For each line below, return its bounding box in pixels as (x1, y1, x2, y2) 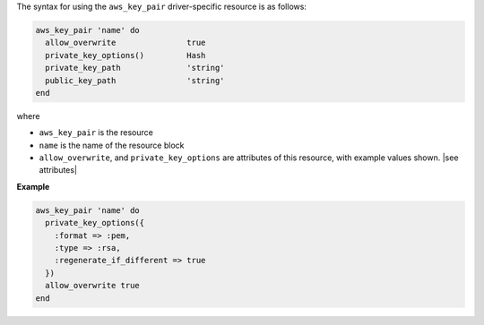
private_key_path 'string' (45, 63, 225, 73)
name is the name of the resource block (39, 140, 185, 150)
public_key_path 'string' (45, 75, 225, 85)
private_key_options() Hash (45, 50, 206, 60)
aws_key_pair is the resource (39, 127, 154, 138)
